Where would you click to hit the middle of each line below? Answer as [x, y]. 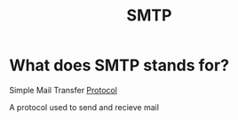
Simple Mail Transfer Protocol [63, 90]
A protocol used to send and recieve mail [84, 107]
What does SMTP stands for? [119, 65]
